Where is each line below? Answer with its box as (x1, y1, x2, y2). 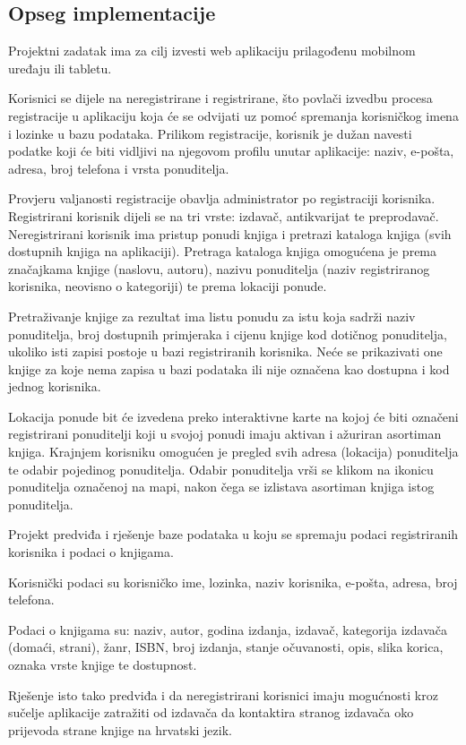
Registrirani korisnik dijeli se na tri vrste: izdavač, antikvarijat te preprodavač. (8, 206, 439, 225)
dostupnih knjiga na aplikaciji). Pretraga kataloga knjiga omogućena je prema (8, 242, 437, 261)
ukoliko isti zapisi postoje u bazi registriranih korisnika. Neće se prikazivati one (8, 342, 443, 361)
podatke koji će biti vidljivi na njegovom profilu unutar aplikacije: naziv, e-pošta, (8, 141, 454, 160)
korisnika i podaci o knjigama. (8, 543, 174, 561)
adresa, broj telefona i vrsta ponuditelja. (8, 158, 229, 177)
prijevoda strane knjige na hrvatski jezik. (8, 720, 232, 739)
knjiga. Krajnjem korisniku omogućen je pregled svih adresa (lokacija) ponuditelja (8, 442, 459, 461)
